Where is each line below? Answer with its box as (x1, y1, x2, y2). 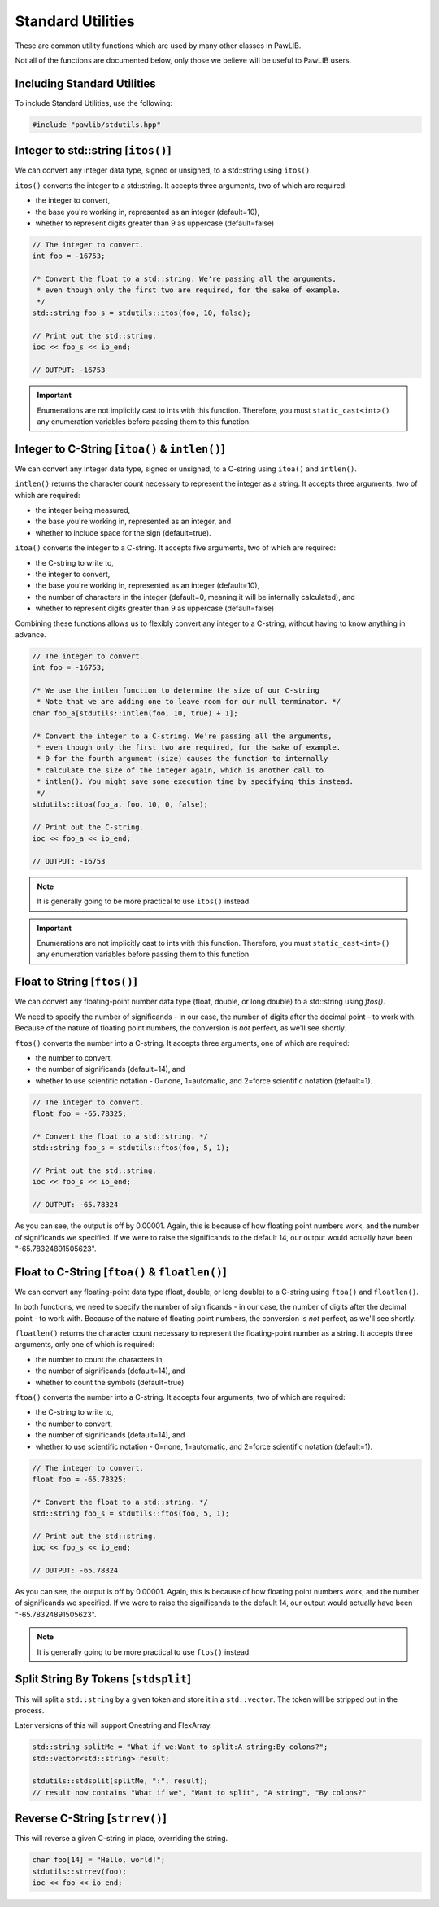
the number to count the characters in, (35, 1354, 165, 1364)
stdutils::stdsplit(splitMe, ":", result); (32, 1777, 209, 1786)
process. (15, 1705, 45, 1715)
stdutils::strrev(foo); (32, 1866, 128, 1876)
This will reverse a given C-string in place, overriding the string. (15, 1834, 228, 1844)
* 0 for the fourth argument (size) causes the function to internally (37, 754, 328, 763)
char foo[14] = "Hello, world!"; (32, 1856, 166, 1865)
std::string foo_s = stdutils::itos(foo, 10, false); (32, 308, 251, 317)
